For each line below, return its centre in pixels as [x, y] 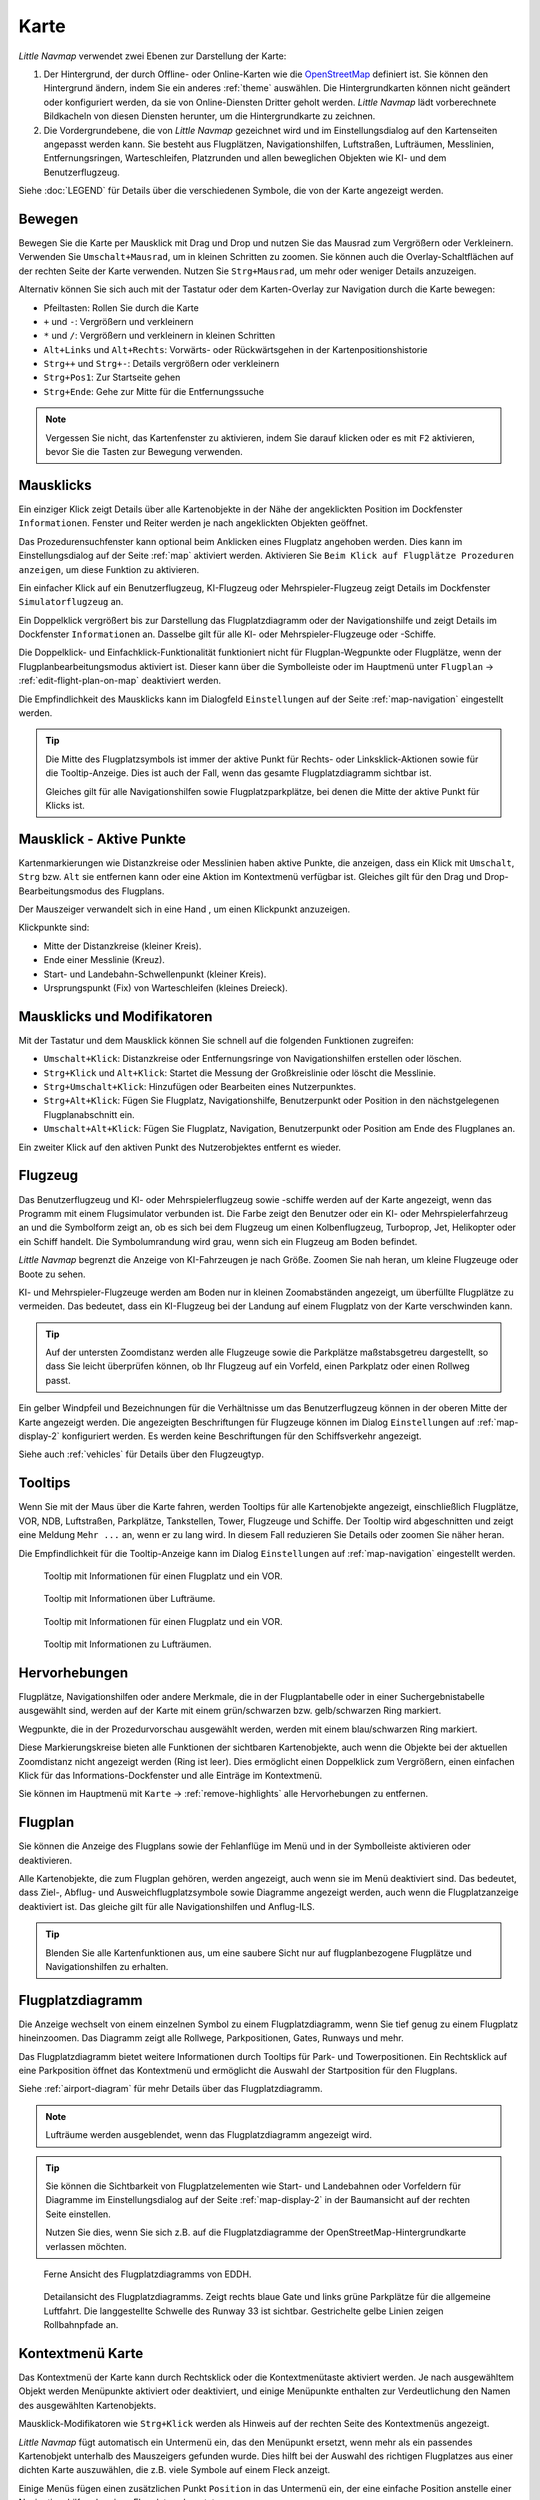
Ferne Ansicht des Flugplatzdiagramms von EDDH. [147, 2274]
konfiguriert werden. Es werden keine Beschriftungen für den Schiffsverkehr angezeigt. [241, 1436]
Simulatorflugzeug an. [71, 602]
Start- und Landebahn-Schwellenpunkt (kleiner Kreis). [155, 974]
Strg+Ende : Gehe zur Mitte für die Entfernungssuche [154, 391]
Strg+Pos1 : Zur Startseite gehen [112, 377]
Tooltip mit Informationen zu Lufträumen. [127, 1644]
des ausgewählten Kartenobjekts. [87, 2405]
